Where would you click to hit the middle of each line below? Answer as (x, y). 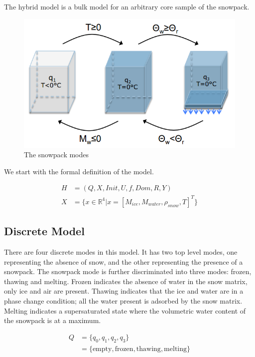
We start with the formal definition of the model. (79, 171)
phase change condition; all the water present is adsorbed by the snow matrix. (123, 301)
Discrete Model (44, 231)
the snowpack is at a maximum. (53, 320)
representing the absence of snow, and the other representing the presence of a (124, 261)
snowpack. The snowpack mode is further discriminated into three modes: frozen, (128, 271)
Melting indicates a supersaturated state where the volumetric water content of (125, 310)
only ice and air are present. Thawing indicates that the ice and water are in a (124, 291)
